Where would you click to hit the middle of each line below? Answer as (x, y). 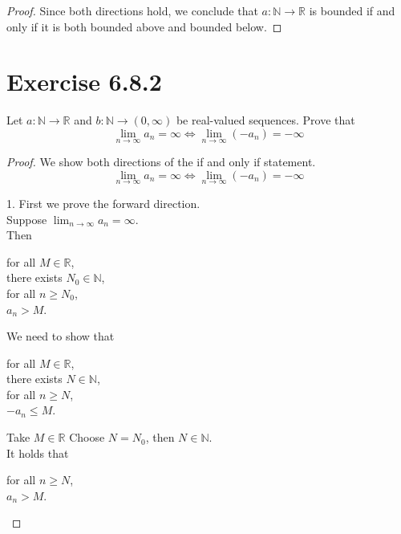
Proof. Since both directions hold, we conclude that (132, 10)
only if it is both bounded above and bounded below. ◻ (144, 26)
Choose (87, 437)
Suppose (27, 219)
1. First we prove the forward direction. (103, 203)
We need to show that (61, 336)
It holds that (38, 452)
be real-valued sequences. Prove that (265, 120)
